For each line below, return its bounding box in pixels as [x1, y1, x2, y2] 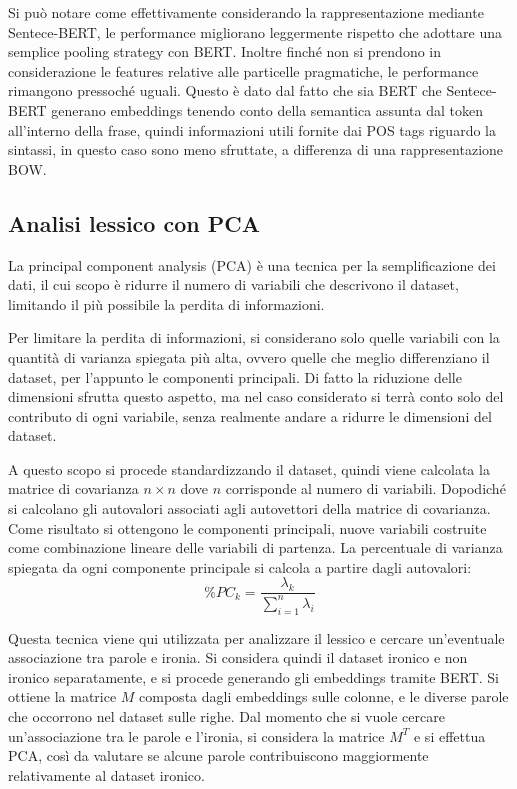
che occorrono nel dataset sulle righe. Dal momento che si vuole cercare [8, 706, 445, 727]
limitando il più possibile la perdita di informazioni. [8, 293, 325, 314]
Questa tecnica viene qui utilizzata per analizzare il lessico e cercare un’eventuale [8, 627, 505, 648]
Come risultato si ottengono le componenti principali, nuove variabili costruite [8, 517, 487, 538]
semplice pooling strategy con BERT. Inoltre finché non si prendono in [8, 41, 442, 62]
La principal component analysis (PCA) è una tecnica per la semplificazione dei [8, 254, 496, 275]
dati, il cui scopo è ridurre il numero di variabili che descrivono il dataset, [8, 274, 459, 295]
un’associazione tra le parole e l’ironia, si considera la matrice [8, 725, 385, 746]
